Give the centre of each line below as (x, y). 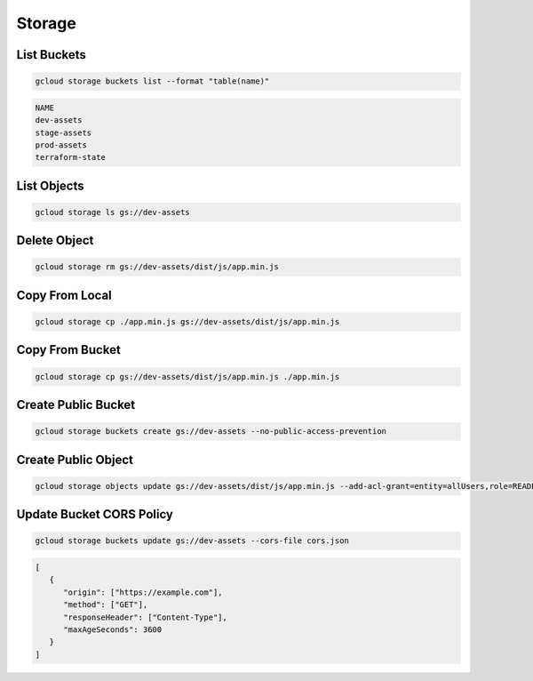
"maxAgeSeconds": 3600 (113, 629)
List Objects (50, 185)
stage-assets (64, 132)
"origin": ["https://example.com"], (143, 592)
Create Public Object (75, 459)
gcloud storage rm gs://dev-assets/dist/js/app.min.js (157, 267)
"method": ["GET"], (106, 605)
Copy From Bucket (69, 350)
